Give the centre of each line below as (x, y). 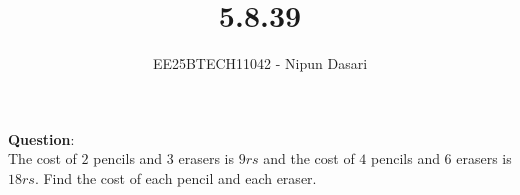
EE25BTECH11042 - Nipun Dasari (260, 63)
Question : (41, 138)
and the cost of (309, 158)
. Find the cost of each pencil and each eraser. (175, 177)
